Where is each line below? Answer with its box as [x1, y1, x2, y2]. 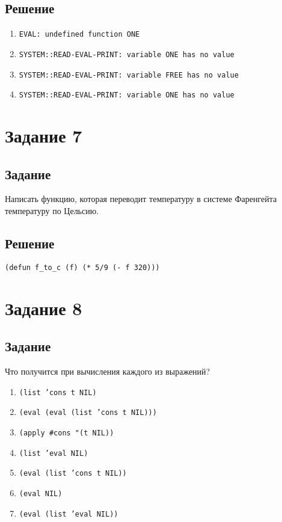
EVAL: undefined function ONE [19, 30, 140, 39]
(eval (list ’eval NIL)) [19, 509, 118, 518]
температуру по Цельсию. [5, 204, 99, 216]
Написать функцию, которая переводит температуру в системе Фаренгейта [5, 192, 277, 205]
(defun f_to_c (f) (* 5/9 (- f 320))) [5, 263, 160, 272]
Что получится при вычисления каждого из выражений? [5, 365, 210, 378]
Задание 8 [5, 295, 82, 320]
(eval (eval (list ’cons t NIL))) [19, 408, 157, 417]
